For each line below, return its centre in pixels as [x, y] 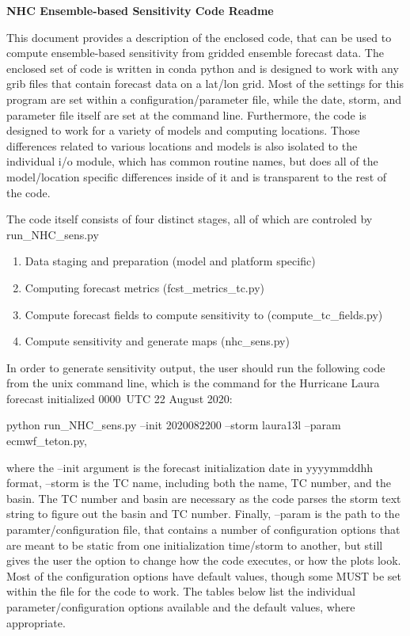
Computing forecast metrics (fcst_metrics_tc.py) [144, 287]
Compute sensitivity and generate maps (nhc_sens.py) [157, 341]
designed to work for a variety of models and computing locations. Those [183, 130]
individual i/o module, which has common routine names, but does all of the [192, 161]
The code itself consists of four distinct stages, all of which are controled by [190, 219]
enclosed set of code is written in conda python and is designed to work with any [203, 68]
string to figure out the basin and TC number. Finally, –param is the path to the [203, 514]
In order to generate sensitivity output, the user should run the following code [196, 367]
